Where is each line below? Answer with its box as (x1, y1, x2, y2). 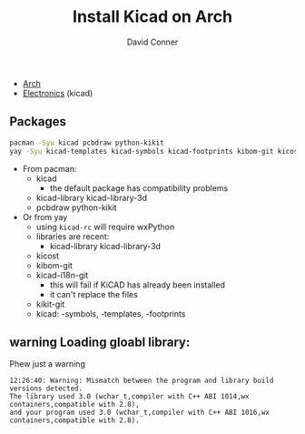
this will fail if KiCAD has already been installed (49, 279, 225, 290)
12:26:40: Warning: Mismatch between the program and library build (9, 376, 274, 386)
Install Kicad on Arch (72, 6, 233, 27)
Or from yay (22, 211, 68, 222)
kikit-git (35, 298, 65, 309)
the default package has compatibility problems (49, 182, 229, 193)
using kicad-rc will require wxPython (35, 221, 175, 232)
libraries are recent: (35, 230, 110, 242)
